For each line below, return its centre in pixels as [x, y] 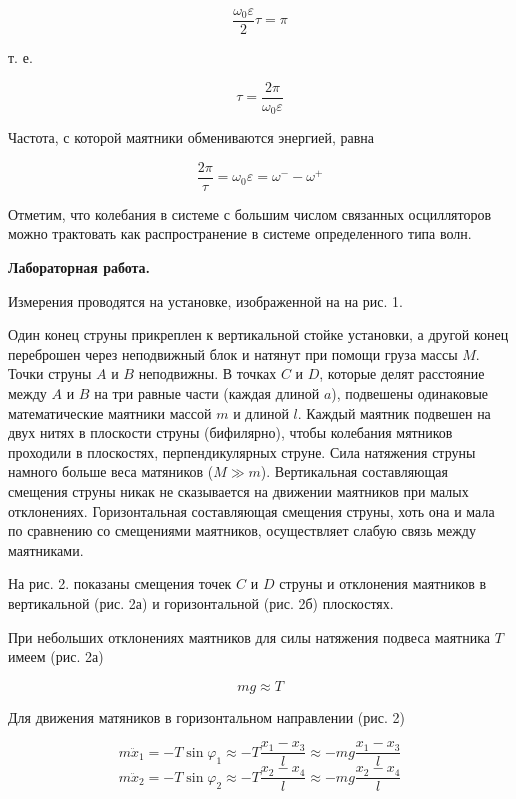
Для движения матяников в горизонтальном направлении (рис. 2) [206, 716]
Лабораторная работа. [79, 267]
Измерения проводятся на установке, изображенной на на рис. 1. [206, 300]
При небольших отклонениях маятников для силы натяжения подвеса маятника [249, 636]
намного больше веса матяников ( [111, 471]
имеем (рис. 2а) [56, 656]
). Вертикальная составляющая [354, 471]
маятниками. [46, 549]
